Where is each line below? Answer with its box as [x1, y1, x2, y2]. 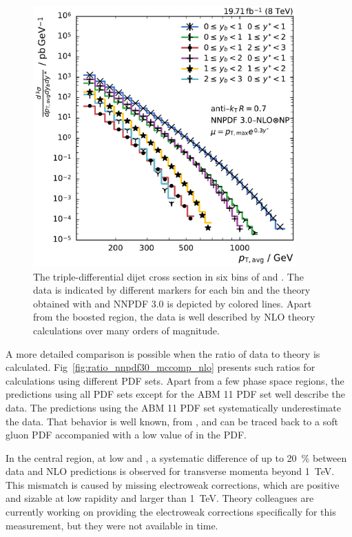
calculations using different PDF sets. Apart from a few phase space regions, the [6, 373, 344, 387]
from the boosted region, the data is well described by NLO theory [33, 310, 315, 324]
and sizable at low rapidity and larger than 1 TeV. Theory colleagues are [6, 491, 314, 505]
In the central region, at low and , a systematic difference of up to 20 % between [6, 450, 347, 465]
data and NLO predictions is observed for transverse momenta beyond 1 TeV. [6, 464, 335, 478]
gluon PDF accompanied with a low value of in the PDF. [6, 427, 247, 442]
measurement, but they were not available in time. [6, 518, 218, 532]
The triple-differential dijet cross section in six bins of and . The [33, 269, 304, 283]
